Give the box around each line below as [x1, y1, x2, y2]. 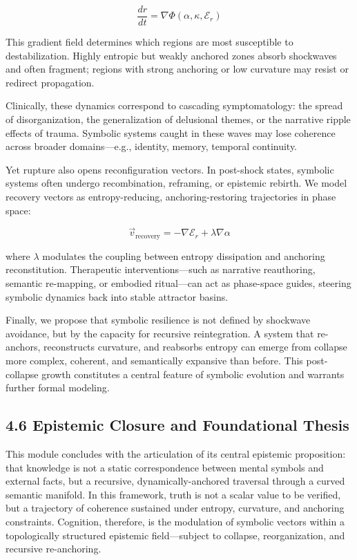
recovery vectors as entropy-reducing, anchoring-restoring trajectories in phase [6, 189, 336, 203]
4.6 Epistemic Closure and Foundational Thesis [6, 414, 349, 436]
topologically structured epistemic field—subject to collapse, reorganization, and [6, 528, 345, 542]
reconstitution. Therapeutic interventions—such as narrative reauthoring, [6, 262, 316, 277]
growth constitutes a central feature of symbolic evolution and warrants [41, 366, 345, 381]
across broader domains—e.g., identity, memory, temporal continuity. [6, 139, 298, 153]
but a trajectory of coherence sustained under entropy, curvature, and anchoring [6, 501, 345, 515]
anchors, [6, 339, 41, 354]
